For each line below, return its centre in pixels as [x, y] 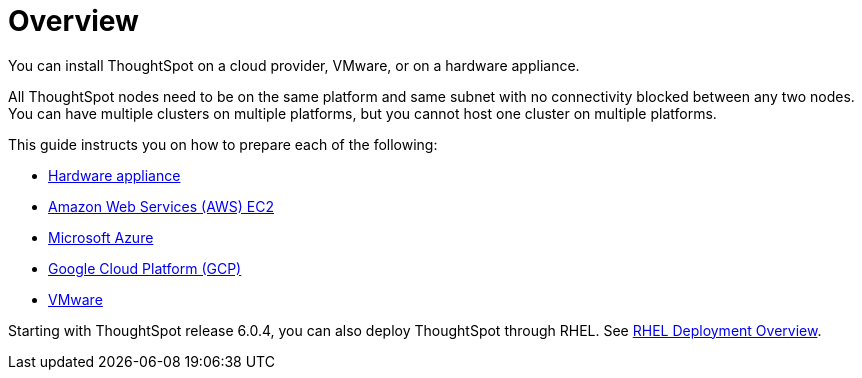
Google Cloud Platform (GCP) [145, 268]
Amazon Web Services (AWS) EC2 [161, 206]
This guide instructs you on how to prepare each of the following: [223, 144]
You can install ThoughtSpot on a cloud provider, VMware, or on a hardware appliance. [294, 65]
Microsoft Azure [101, 237]
